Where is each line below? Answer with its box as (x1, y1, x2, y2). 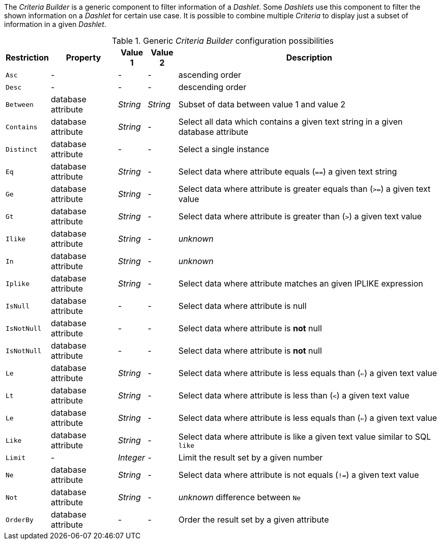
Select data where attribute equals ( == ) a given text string (178, 166, 397, 177)
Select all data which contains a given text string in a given (178, 117, 403, 127)
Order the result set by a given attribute (178, 514, 329, 525)
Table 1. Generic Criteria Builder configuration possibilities (111, 36, 334, 46)
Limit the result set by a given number (178, 452, 323, 463)
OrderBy (6, 516, 34, 524)
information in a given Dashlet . (4, 20, 106, 28)
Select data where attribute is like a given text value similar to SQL (178, 431, 431, 442)
